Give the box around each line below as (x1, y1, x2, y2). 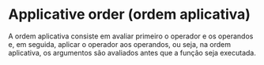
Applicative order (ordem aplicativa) (8, 5, 251, 23)
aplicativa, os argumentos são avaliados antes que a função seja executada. (8, 48, 257, 57)
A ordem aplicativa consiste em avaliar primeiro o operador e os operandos (8, 31, 254, 41)
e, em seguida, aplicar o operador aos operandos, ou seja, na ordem (8, 39, 232, 49)
